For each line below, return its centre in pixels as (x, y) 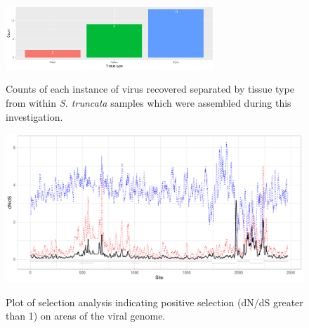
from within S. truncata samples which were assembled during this (149, 102)
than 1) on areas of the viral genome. (86, 316)
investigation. (34, 116)
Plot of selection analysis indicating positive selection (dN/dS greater (154, 302)
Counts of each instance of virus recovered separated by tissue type (150, 89)
